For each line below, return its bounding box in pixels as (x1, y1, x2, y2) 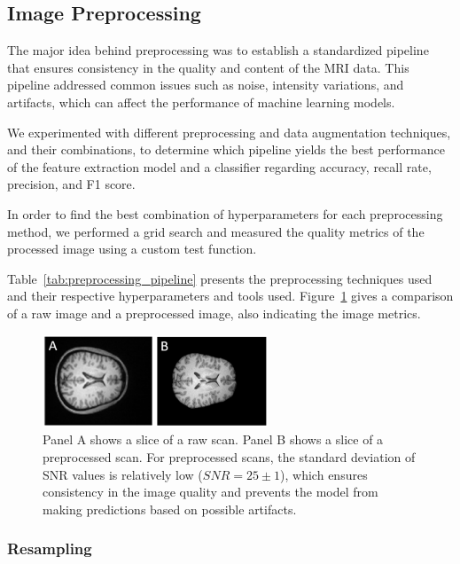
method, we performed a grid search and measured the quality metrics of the (7, 222, 425, 240)
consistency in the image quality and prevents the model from (43, 482, 378, 501)
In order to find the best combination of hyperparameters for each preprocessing (7, 204, 443, 223)
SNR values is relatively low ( (43, 465, 203, 483)
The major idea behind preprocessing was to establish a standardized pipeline (7, 41, 429, 59)
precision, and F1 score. (7, 175, 136, 193)
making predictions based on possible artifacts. (43, 499, 297, 518)
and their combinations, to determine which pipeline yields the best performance (7, 140, 445, 159)
